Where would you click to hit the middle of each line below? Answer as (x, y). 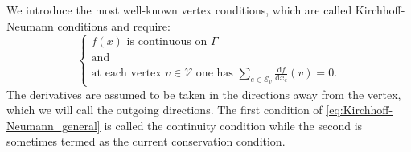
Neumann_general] (53, 125)
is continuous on (167, 42)
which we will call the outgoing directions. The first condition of (164, 110)
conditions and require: (114, 25)
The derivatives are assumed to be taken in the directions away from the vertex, (204, 94)
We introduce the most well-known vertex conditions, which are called (179, 10)
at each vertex (126, 74)
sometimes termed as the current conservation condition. (146, 141)
